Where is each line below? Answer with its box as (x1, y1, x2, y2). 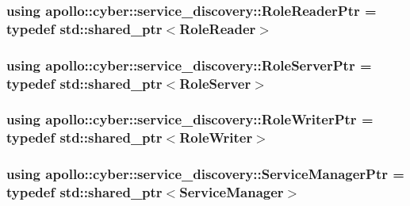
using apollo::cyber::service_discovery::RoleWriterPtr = (6, 109, 374, 129)
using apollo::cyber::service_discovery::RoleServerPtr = (6, 55, 372, 74)
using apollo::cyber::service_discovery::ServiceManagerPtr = (6, 164, 404, 184)
